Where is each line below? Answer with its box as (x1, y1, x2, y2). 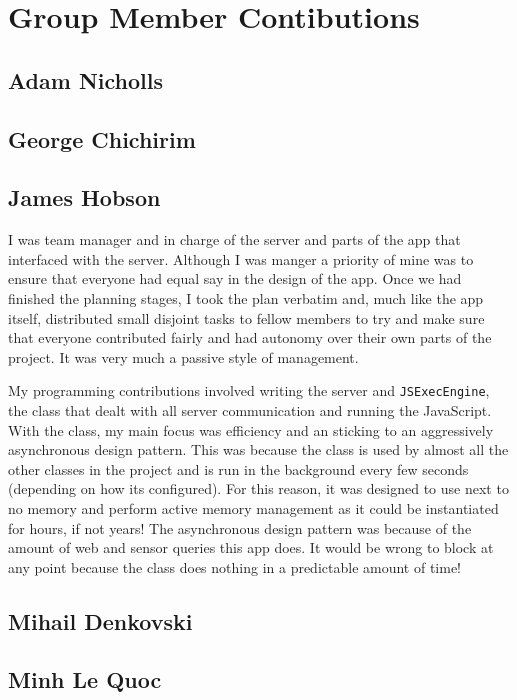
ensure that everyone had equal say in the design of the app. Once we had (8, 268, 462, 289)
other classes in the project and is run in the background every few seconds (8, 458, 469, 479)
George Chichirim (8, 123, 196, 154)
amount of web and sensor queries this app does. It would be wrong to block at (8, 537, 494, 558)
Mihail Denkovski (8, 605, 193, 636)
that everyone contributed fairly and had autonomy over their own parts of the (8, 327, 492, 348)
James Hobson (8, 182, 161, 213)
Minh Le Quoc (8, 664, 162, 695)
